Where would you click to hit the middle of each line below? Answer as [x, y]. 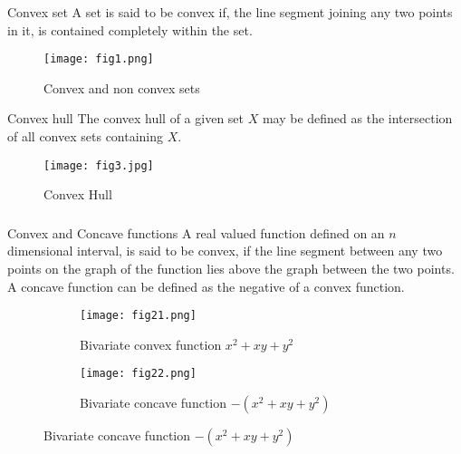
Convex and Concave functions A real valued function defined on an [196, 232]
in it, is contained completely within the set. [130, 29]
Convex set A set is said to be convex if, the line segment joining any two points [230, 11]
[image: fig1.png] [99, 59]
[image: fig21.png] [138, 316]
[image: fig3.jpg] [99, 165]
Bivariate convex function [151, 344]
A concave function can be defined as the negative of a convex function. [206, 286]
